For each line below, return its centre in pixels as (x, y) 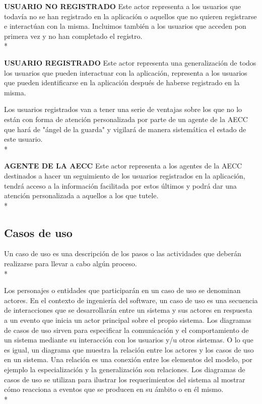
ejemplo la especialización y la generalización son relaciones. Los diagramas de (125, 369)
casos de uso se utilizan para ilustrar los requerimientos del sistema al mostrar (125, 379)
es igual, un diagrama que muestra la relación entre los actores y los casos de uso (129, 349)
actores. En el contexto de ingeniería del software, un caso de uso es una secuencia (131, 300)
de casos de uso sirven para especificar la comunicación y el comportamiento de (126, 330)
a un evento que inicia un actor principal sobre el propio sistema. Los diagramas (128, 320)
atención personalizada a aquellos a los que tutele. (81, 195)
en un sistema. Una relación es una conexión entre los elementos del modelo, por (128, 359)
